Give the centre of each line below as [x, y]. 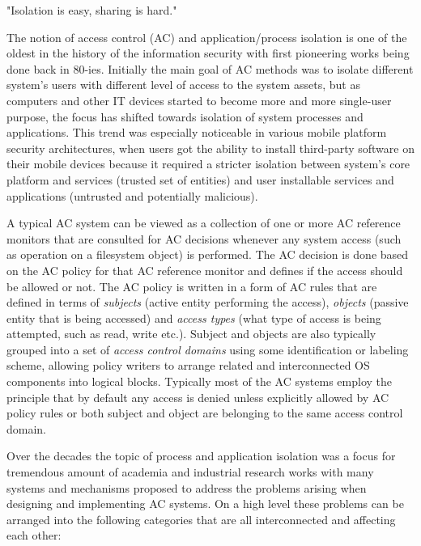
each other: [34, 535]
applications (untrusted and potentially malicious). [132, 195]
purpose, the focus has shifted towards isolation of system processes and [185, 116]
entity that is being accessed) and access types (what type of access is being [194, 317]
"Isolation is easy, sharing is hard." [92, 10]
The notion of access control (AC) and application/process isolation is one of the [207, 37]
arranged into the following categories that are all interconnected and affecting [201, 519]
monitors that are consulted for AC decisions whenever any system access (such [204, 238]
